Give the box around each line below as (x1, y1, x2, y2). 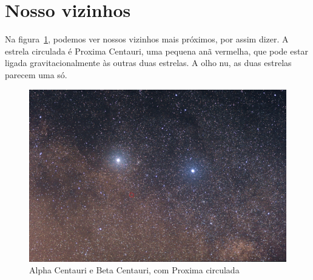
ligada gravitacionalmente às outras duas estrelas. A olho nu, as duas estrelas (5, 56, 292, 69)
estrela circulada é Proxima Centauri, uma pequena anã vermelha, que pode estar (5, 44, 308, 57)
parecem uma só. (5, 68, 67, 81)
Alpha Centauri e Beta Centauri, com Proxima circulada (29, 264, 240, 276)
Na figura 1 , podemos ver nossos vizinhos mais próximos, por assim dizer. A (5, 33, 289, 45)
